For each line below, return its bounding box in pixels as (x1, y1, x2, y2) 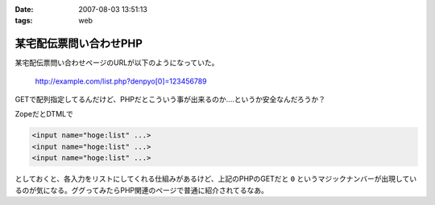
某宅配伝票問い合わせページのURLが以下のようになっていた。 (14, 58, 219, 68)
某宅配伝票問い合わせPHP (14, 37, 143, 51)
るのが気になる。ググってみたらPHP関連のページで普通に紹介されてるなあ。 (14, 185, 269, 195)
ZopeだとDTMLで (14, 109, 74, 119)
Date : (14, 5, 34, 14)
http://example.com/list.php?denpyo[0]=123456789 (35, 76, 207, 86)
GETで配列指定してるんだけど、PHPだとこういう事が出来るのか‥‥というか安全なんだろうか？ (14, 95, 326, 105)
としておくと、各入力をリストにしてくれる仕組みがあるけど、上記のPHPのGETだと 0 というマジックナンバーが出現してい (14, 174, 417, 184)
